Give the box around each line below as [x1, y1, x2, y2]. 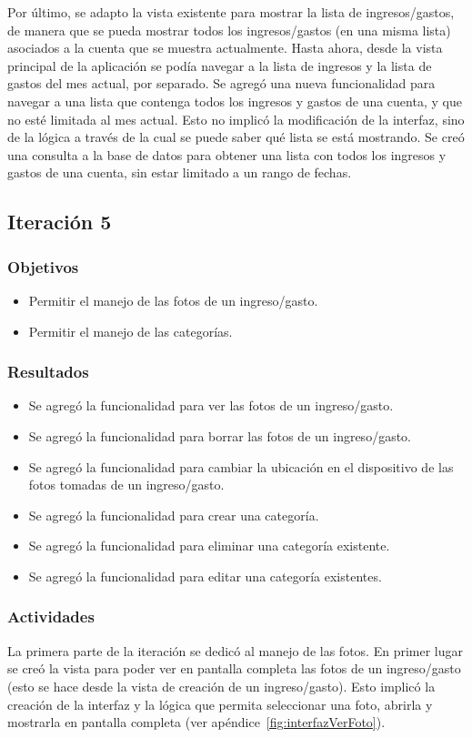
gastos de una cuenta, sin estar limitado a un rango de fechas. [7, 163, 352, 182]
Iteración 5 [7, 207, 112, 236]
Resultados [7, 360, 89, 383]
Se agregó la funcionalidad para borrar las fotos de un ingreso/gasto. [28, 426, 411, 445]
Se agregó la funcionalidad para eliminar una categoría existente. [28, 536, 390, 555]
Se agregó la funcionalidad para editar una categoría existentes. [28, 566, 382, 585]
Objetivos [7, 255, 79, 278]
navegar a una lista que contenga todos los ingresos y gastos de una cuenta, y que [7, 91, 462, 110]
